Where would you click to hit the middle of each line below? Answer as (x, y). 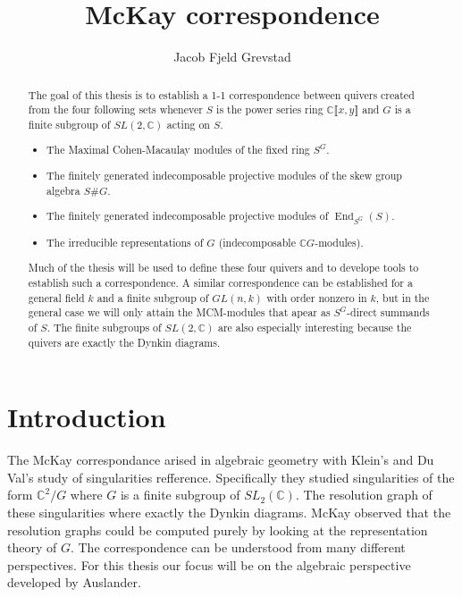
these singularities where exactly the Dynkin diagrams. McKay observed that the (229, 513)
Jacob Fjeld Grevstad (232, 57)
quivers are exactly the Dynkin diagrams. (124, 342)
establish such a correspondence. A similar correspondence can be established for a (220, 283)
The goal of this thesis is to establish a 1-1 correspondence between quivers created (221, 94)
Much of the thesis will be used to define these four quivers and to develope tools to (223, 268)
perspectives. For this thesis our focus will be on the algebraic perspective (209, 564)
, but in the (403, 297)
